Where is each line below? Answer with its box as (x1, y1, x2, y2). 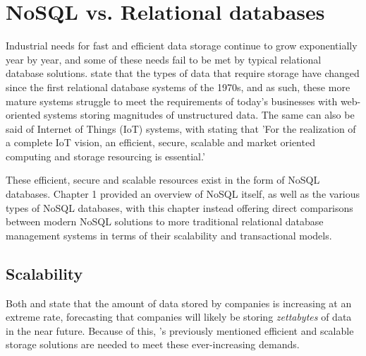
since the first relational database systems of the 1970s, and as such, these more (6, 79, 350, 94)
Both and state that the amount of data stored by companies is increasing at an (6, 295, 352, 310)
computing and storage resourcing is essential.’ (6, 148, 205, 163)
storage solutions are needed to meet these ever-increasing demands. (6, 337, 300, 352)
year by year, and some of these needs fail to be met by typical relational (6, 52, 322, 66)
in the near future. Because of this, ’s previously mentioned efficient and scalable (6, 323, 354, 338)
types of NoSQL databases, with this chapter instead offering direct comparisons (6, 200, 353, 215)
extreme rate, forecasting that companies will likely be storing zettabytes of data (6, 309, 352, 324)
